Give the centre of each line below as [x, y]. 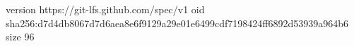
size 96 [20, 37]
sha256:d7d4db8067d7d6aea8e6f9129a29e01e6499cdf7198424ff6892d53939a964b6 [177, 23]
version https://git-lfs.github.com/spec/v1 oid [105, 9]
